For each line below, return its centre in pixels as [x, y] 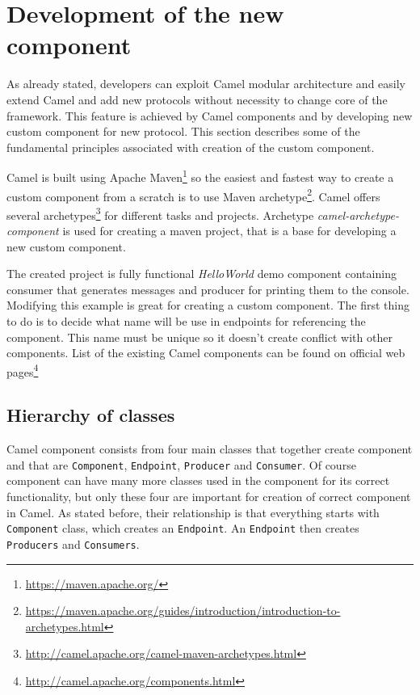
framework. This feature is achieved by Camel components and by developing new [210, 115]
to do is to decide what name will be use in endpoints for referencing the [186, 321]
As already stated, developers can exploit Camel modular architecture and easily [206, 84]
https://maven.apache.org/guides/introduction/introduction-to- [183, 611]
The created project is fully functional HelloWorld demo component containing [202, 274]
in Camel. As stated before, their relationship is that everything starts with [193, 512]
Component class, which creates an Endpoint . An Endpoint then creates [183, 528]
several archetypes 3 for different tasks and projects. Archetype [160, 213]
